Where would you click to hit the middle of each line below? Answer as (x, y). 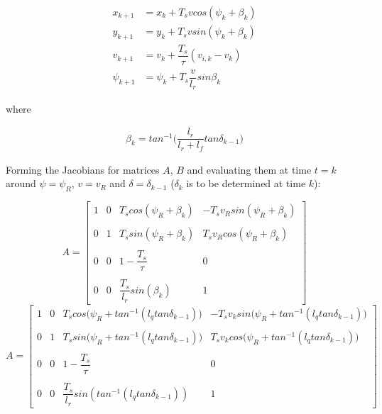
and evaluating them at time (249, 169)
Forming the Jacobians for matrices (83, 169)
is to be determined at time (246, 183)
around (21, 183)
